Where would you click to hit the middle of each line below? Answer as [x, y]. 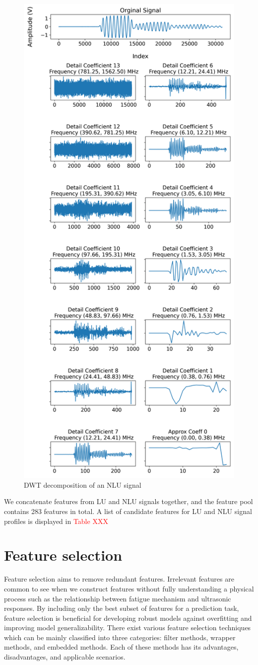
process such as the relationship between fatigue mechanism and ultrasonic [118, 598]
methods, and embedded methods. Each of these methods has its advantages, [121, 647]
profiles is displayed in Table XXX [56, 521]
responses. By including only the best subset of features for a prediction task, [122, 608]
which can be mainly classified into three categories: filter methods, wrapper [120, 637]
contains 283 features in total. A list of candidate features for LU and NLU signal [128, 511]
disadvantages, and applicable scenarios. [65, 657]
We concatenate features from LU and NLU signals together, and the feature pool [129, 501]
